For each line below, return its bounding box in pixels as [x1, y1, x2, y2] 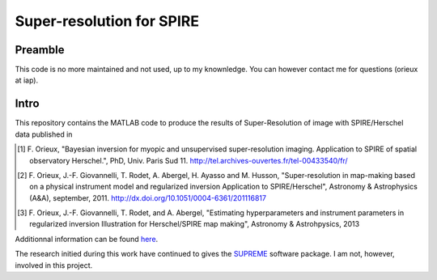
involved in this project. [15, 260, 93, 270]
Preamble [15, 43, 65, 57]
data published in [15, 129, 73, 139]
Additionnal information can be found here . [15, 234, 159, 244]
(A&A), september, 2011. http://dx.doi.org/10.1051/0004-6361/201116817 [29, 193, 267, 202]
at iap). [15, 75, 39, 85]
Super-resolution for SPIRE [15, 12, 200, 30]
